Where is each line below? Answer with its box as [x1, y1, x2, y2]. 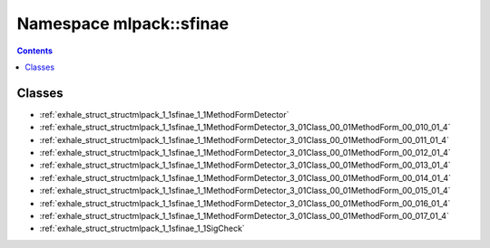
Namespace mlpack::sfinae [16, 14, 230, 33]
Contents [16, 45, 54, 56]
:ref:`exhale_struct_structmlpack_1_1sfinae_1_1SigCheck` [39, 223, 245, 234]
